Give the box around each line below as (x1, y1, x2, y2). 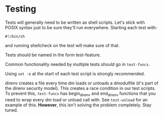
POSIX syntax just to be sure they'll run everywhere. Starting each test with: (5, 24, 157, 30)
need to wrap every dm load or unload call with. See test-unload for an (5, 97, 148, 102)
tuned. (5, 107, 18, 113)
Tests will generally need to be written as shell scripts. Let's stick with (5, 19, 145, 25)
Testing (5, 3, 36, 15)
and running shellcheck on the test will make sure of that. (5, 42, 120, 48)
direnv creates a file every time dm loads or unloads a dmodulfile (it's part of (5, 80, 159, 86)
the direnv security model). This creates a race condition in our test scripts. (5, 85, 156, 91)
